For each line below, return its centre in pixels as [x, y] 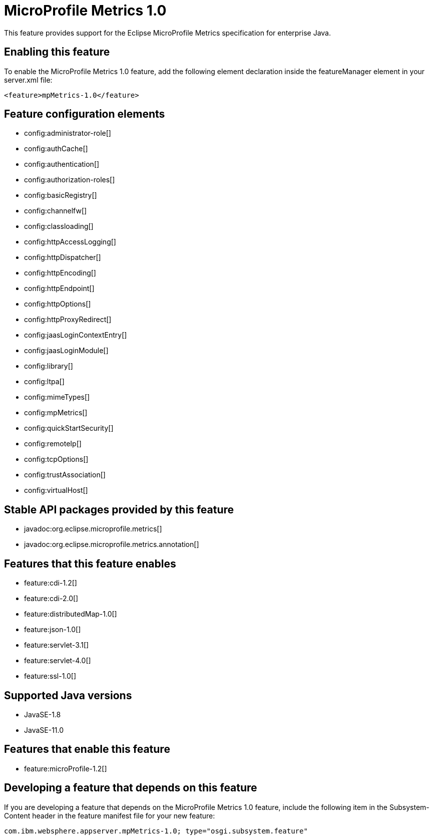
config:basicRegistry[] [61, 195]
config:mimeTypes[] [57, 397]
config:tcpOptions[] [56, 459]
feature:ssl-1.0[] [50, 676]
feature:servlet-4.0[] [58, 661]
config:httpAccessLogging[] [70, 242]
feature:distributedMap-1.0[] [71, 614]
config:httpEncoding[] [60, 273]
